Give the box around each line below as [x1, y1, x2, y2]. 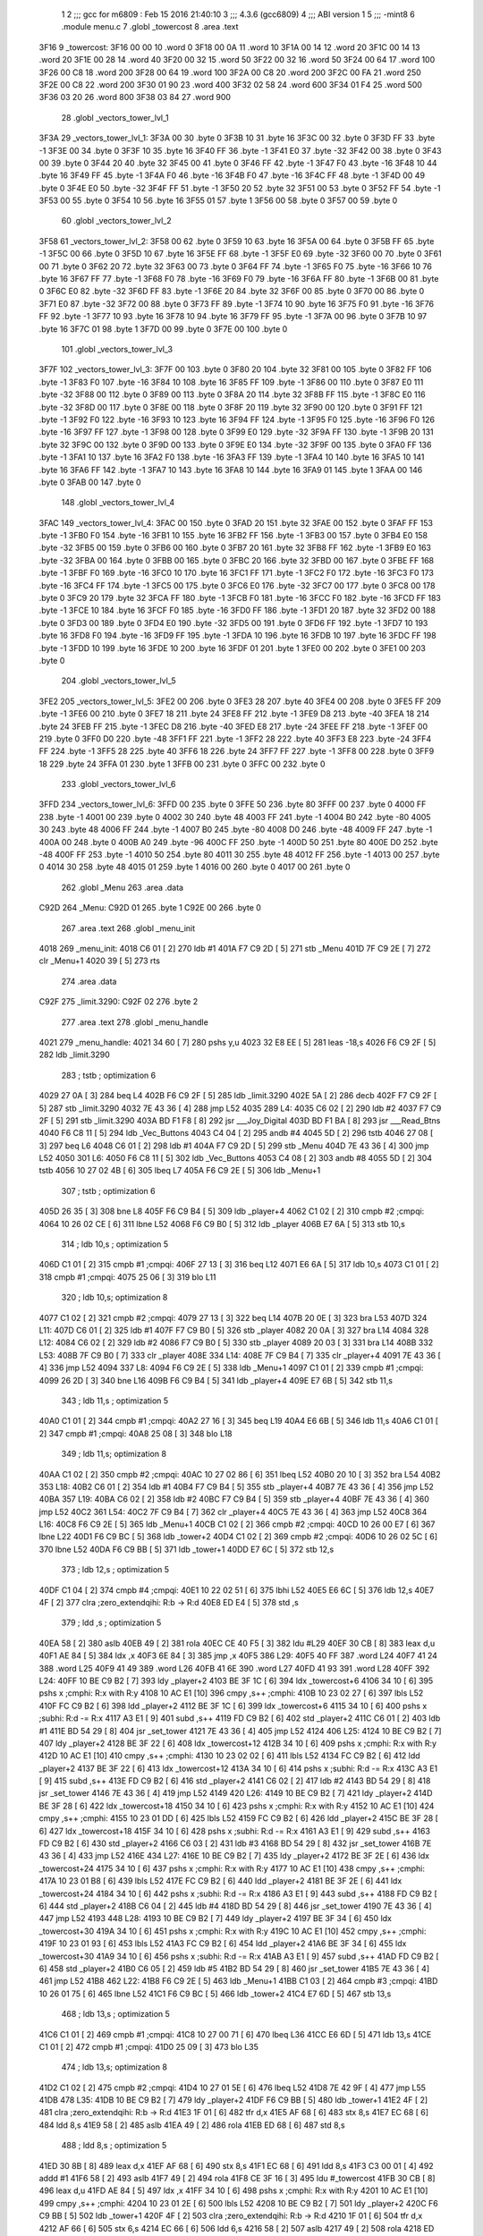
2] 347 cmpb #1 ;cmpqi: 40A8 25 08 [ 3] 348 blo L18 [38, 1427, 233, 1439]
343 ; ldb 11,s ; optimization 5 [61, 1395, 169, 1406]
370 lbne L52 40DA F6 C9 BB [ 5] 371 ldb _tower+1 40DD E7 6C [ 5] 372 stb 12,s [38, 1544, 335, 1554]
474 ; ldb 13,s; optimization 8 [61, 2062, 167, 2072]
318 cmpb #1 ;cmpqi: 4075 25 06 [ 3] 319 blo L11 [38, 1271, 216, 1283]
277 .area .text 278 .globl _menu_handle [61, 1016, 209, 1028]
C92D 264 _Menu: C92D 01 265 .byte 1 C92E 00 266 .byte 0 [38, 902, 261, 913]
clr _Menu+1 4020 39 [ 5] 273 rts [38, 955, 161, 966]
